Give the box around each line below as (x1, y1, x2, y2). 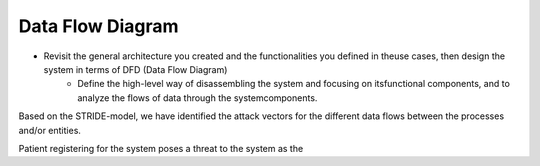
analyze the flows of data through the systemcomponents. (77, 91, 318, 104)
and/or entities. (18, 124, 82, 136)
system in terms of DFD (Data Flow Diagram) (43, 63, 228, 75)
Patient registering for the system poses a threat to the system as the (18, 142, 304, 154)
